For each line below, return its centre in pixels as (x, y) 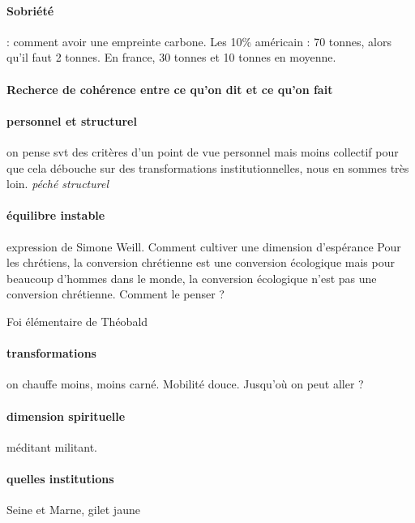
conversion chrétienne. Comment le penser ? (116, 294)
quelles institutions (60, 478)
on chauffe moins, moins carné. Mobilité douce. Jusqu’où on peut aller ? (185, 384)
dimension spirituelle (66, 416)
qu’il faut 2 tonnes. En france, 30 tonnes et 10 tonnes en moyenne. (171, 57)
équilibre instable (56, 215)
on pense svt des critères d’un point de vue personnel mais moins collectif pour (203, 151)
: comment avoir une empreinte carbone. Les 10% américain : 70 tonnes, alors (199, 41)
